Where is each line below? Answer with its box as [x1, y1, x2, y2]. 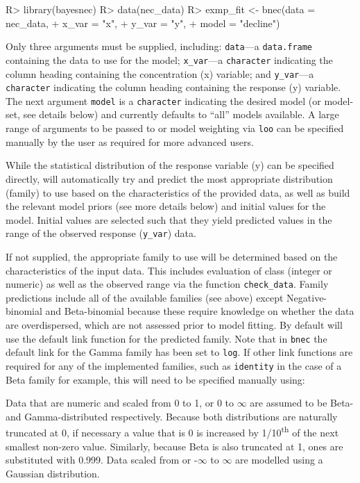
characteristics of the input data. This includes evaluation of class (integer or [6, 263, 332, 277]
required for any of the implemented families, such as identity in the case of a [6, 358, 342, 373]
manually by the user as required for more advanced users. [6, 134, 254, 149]
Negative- [286, 290, 327, 304]
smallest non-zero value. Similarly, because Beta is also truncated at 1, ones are [6, 439, 343, 453]
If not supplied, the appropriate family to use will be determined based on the [6, 249, 338, 263]
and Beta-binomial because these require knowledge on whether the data [45, 304, 354, 318]
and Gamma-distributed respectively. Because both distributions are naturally [6, 409, 338, 423]
